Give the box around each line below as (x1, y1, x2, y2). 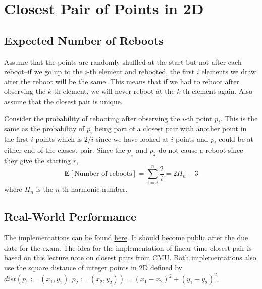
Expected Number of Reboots (4, 32, 164, 48)
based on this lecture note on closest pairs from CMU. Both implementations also (4, 252, 256, 263)
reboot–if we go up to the (4, 66, 83, 77)
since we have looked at (96, 134, 169, 144)
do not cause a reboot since (159, 144, 243, 155)
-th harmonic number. (60, 184, 128, 195)
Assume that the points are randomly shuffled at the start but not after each (4, 56, 242, 67)
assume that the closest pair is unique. (4, 95, 123, 106)
